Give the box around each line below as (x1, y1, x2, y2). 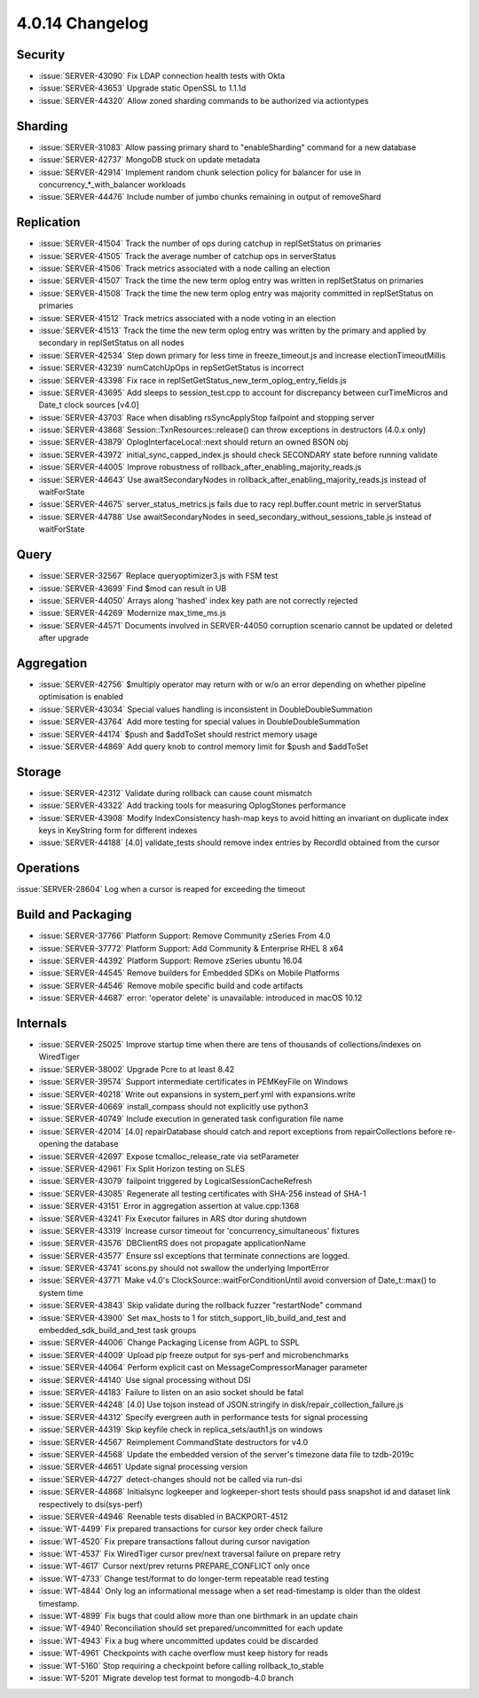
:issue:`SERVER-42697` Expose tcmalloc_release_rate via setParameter (38, 1150, 300, 1162)
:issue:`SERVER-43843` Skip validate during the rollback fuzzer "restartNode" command (38, 1300, 363, 1311)
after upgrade (38, 633, 89, 644)
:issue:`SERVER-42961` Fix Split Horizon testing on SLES (38, 1163, 246, 1173)
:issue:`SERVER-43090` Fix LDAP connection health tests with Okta (38, 71, 286, 82)
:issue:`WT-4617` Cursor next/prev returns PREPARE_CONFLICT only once (38, 1560, 310, 1571)
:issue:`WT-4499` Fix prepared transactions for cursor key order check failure (38, 1523, 324, 1535)
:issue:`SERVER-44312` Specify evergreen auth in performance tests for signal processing (38, 1411, 368, 1422)
